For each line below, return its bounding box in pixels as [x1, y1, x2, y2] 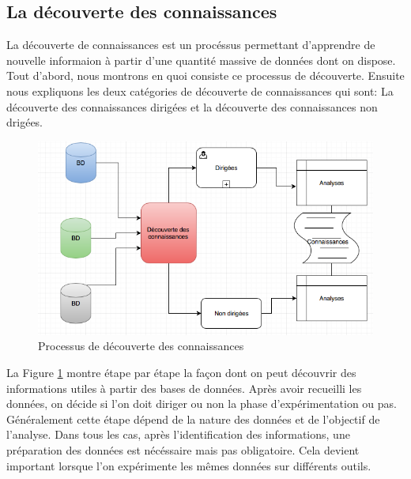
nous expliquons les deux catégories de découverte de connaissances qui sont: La [6, 82, 394, 99]
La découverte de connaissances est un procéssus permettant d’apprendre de [6, 36, 375, 53]
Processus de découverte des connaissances [38, 338, 244, 354]
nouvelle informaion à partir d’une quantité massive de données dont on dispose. [6, 51, 396, 68]
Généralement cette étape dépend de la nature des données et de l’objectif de [6, 410, 380, 427]
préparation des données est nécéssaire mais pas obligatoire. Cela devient [6, 441, 360, 458]
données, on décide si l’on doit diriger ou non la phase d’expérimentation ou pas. [6, 395, 397, 412]
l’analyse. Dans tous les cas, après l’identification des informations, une [6, 426, 350, 443]
